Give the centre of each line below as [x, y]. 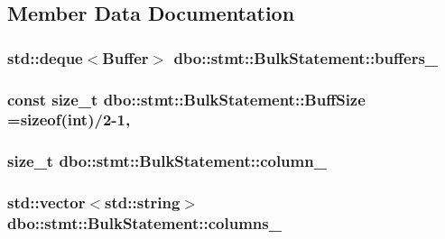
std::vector [46, 202]
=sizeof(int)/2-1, [69, 119]
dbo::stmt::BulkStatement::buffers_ [306, 57]
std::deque [45, 57]
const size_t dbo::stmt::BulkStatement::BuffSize [186, 99]
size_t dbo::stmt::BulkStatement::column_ [167, 161]
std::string [143, 202]
